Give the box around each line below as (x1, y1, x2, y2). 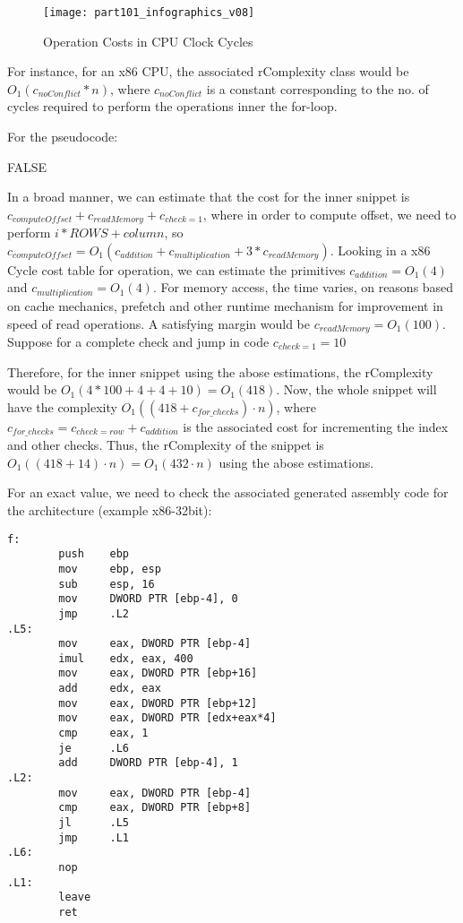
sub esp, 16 (58, 577, 155, 591)
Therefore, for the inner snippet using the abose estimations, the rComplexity (7, 362, 433, 381)
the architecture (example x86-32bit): (7, 500, 212, 519)
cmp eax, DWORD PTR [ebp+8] (58, 801, 252, 815)
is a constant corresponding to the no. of (206, 79, 429, 98)
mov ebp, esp (58, 562, 161, 575)
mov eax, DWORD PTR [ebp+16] (58, 667, 258, 680)
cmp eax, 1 (58, 727, 149, 740)
